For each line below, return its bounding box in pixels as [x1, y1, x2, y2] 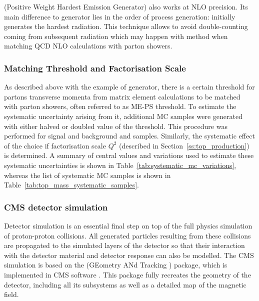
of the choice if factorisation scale [4, 140, 106, 150]
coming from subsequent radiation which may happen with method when [4, 30, 228, 41]
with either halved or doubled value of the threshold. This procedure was [4, 120, 227, 131]
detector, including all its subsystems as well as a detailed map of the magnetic [4, 279, 246, 289]
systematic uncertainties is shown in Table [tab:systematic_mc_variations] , [4, 159, 236, 170]
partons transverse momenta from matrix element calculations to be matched [4, 91, 240, 101]
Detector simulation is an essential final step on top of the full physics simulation [4, 220, 252, 230]
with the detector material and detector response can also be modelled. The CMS [4, 249, 254, 260]
